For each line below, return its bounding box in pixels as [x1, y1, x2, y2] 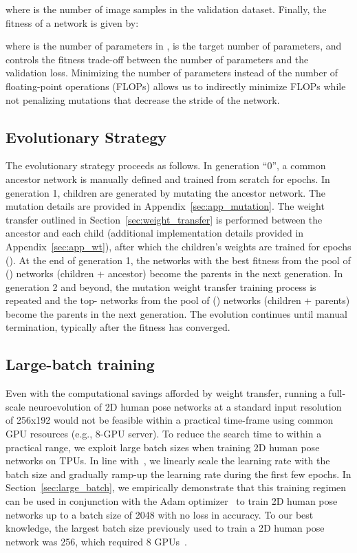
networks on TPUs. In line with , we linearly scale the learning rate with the [6, 453, 330, 468]
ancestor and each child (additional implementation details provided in [6, 226, 304, 240]
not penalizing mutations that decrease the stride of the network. [6, 92, 280, 107]
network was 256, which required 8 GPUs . [6, 534, 187, 548]
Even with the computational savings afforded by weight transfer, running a [6, 386, 325, 400]
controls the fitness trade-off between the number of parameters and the [6, 52, 309, 66]
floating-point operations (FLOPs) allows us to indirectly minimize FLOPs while [6, 78, 346, 93]
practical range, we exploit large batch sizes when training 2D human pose [6, 440, 320, 454]
